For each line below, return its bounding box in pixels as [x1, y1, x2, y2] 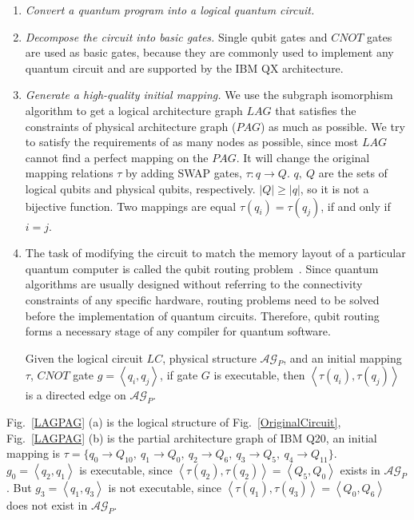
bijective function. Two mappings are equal [25, 197, 237, 214]
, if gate [160, 367, 198, 383]
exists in [340, 462, 380, 478]
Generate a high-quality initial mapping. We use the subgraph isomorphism [25, 86, 393, 103]
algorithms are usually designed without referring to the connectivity [25, 276, 363, 292]
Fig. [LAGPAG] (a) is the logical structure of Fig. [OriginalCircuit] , [6, 414, 341, 431]
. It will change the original [236, 149, 370, 165]
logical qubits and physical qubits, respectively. [25, 180, 256, 196]
